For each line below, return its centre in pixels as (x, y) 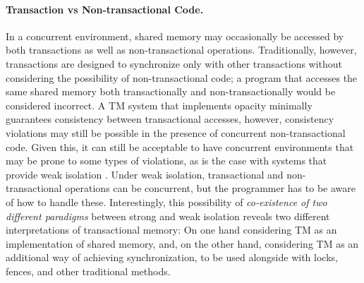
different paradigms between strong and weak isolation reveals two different (168, 216)
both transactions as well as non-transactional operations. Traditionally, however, (181, 50)
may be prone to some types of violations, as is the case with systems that (166, 161)
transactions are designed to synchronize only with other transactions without (174, 63)
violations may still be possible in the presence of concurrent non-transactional (176, 132)
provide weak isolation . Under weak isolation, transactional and (145, 174)
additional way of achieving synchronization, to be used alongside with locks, (172, 257)
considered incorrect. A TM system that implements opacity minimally (159, 105)
